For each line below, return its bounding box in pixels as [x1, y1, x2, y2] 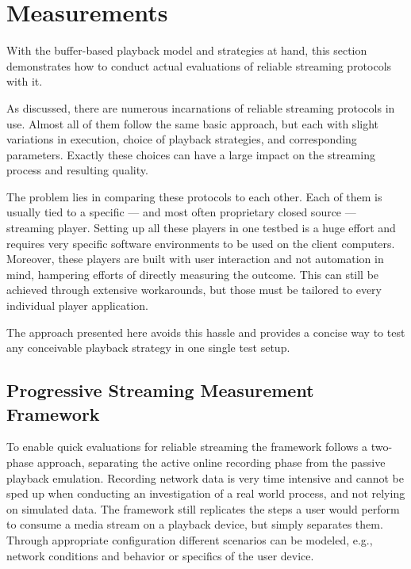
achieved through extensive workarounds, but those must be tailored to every [6, 281, 382, 298]
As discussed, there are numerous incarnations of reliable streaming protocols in [6, 99, 395, 116]
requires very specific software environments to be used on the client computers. [6, 235, 395, 251]
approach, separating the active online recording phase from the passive [36, 454, 386, 470]
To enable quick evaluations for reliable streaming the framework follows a [6, 438, 368, 455]
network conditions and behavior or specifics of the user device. [6, 547, 314, 563]
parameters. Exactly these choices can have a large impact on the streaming [6, 146, 375, 162]
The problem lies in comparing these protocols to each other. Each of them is [6, 188, 382, 204]
